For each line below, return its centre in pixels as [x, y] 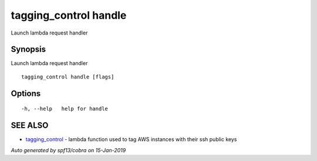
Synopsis [28, 49]
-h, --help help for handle [65, 109]
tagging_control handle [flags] [68, 77]
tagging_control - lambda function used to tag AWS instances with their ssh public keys [131, 139]
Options [26, 93]
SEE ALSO [30, 126]
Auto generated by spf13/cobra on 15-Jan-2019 [68, 150]
